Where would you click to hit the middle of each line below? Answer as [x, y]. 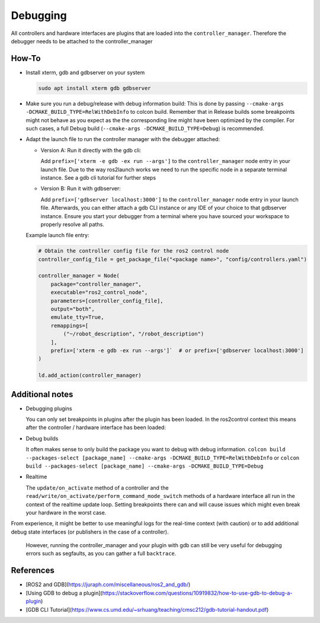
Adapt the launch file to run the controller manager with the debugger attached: [123, 139]
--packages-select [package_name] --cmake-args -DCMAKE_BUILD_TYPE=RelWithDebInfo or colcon [163, 458]
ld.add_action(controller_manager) [90, 376]
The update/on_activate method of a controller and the [97, 488]
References [33, 571]
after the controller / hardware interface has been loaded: [96, 427]
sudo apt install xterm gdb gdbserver [95, 88]
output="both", [73, 309]
